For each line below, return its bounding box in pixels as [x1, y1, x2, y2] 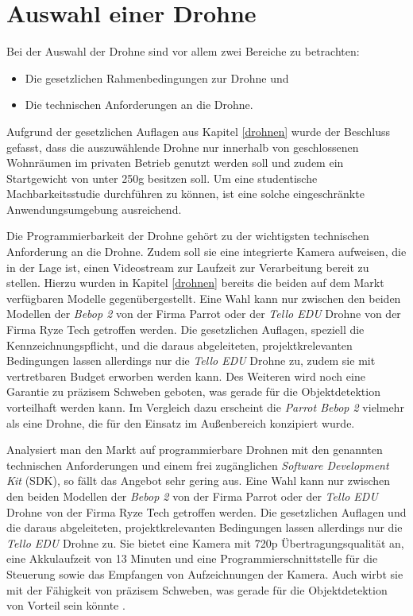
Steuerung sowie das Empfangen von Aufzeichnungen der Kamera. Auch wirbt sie [6, 565, 403, 582]
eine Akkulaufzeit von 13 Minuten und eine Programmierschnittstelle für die [6, 550, 378, 567]
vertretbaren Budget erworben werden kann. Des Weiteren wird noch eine [6, 367, 365, 384]
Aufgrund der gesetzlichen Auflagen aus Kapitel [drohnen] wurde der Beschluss [6, 122, 391, 139]
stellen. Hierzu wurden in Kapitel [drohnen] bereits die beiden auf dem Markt [6, 274, 384, 291]
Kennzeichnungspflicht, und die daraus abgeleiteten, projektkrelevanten [6, 336, 353, 353]
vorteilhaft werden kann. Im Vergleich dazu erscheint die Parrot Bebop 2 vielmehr [6, 399, 404, 415]
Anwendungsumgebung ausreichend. [6, 200, 182, 217]
